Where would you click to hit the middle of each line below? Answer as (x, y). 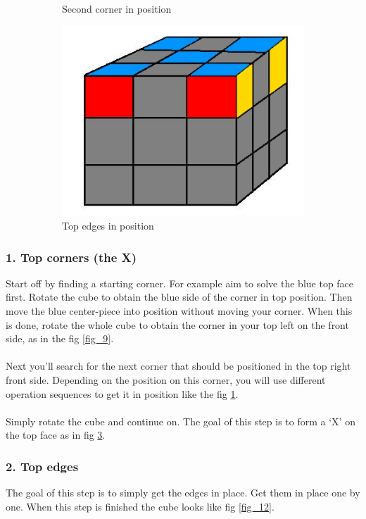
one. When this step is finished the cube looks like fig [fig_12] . (140, 506)
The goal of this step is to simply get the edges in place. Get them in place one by (183, 493)
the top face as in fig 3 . (56, 435)
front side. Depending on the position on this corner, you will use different (166, 380)
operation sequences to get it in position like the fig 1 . (122, 393)
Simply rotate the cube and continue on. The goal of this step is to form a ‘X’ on (181, 421)
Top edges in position (108, 226)
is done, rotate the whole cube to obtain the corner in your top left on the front (177, 324)
